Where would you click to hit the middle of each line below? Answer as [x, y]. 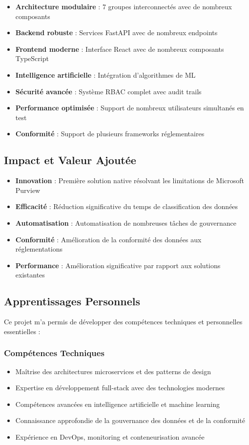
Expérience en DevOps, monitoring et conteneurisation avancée [110, 436]
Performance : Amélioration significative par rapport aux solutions [118, 265]
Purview [28, 190]
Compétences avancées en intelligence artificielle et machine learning [118, 404]
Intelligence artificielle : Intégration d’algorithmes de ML [105, 74]
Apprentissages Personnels [72, 301]
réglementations [39, 249]
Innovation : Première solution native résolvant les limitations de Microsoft [130, 180]
